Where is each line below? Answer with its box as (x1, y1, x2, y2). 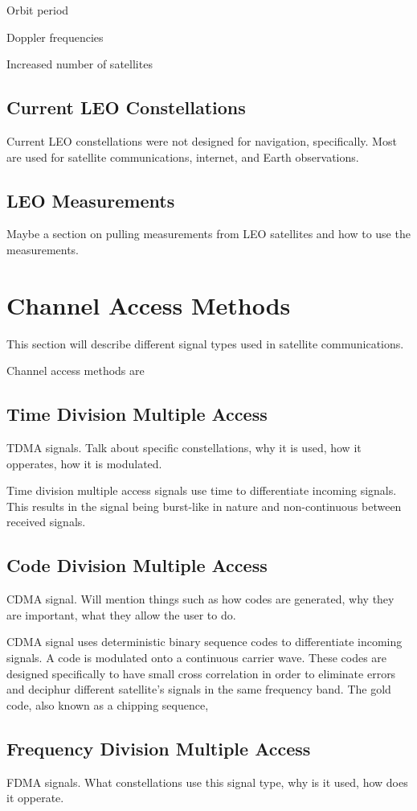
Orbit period (6, 2, 69, 18)
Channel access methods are (6, 362, 145, 379)
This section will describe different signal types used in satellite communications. (6, 335, 404, 352)
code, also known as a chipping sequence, (6, 696, 209, 713)
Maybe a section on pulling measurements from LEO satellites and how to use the (6, 225, 411, 242)
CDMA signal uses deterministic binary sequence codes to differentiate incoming (6, 633, 403, 650)
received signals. (6, 513, 86, 530)
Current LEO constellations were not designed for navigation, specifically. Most (6, 132, 397, 149)
